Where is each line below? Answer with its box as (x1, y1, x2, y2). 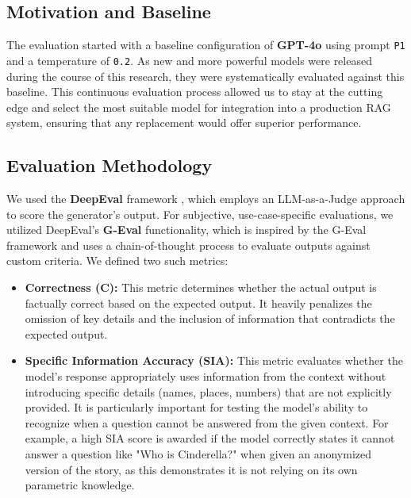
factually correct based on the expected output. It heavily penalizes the (25, 294, 372, 311)
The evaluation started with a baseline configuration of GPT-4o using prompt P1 (6, 36, 405, 53)
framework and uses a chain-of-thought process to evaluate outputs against (6, 236, 371, 253)
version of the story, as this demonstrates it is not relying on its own (25, 461, 358, 477)
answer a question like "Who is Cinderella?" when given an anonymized (25, 446, 372, 462)
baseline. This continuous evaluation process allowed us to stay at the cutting (6, 83, 383, 100)
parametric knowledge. (25, 477, 135, 493)
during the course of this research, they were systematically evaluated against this (6, 67, 405, 84)
